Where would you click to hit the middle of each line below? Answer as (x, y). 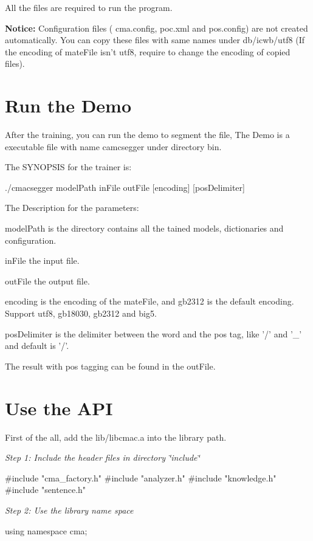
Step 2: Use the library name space (69, 510)
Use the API (59, 408)
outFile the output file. (47, 281)
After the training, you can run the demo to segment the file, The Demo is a (147, 135)
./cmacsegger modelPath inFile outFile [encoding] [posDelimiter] (125, 187)
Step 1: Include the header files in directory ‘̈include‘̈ (102, 457)
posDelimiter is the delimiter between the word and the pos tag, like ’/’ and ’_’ (153, 333)
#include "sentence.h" (46, 490)
